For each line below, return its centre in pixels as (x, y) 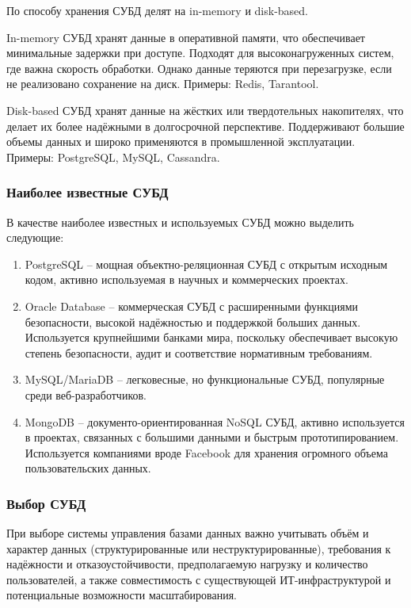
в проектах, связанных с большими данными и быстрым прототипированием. (212, 437)
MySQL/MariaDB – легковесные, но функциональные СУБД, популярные (205, 379)
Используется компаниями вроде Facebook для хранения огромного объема (207, 452)
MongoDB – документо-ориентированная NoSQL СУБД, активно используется (215, 421)
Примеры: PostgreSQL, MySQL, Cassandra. (113, 157)
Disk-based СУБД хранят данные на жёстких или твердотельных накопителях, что (205, 110)
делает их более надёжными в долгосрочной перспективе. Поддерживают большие (205, 126)
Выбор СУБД (46, 503)
